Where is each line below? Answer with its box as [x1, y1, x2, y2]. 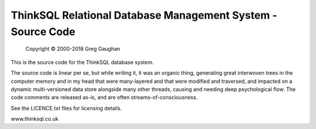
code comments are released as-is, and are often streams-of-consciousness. [11, 94, 198, 101]
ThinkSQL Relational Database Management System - [11, 9, 277, 22]
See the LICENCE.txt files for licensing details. [11, 104, 122, 111]
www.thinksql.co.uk [11, 116, 59, 123]
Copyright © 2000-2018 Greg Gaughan [25, 46, 121, 53]
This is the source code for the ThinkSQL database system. [11, 58, 154, 65]
